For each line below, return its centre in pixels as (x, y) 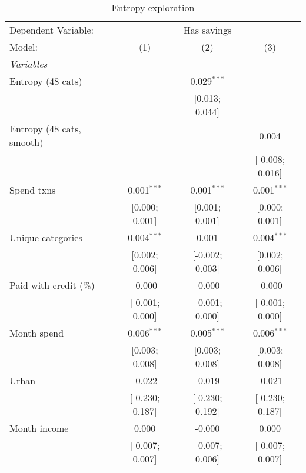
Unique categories (46, 237)
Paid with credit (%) (52, 285)
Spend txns (33, 190)
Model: (24, 47)
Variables (29, 64)
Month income (39, 428)
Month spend (37, 333)
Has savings (207, 30)
